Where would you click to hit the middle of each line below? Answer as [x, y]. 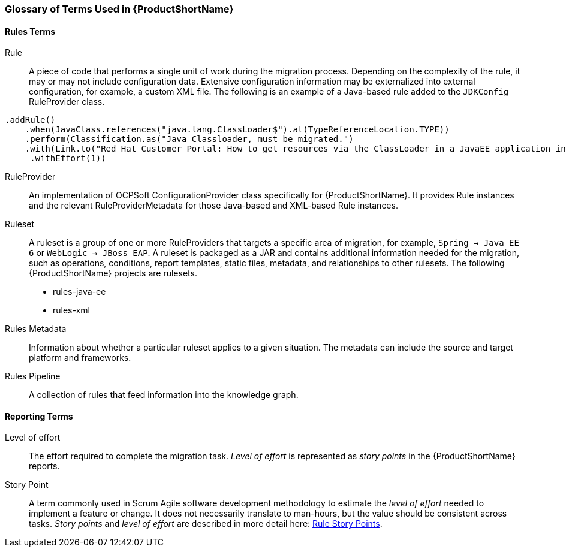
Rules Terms [30, 31]
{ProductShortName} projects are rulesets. [113, 273]
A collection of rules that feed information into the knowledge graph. [164, 395]
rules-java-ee [79, 292]
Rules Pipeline [33, 376]
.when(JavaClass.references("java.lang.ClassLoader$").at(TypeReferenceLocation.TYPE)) [237, 130]
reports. [44, 466]
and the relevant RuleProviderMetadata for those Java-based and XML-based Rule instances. [213, 206]
